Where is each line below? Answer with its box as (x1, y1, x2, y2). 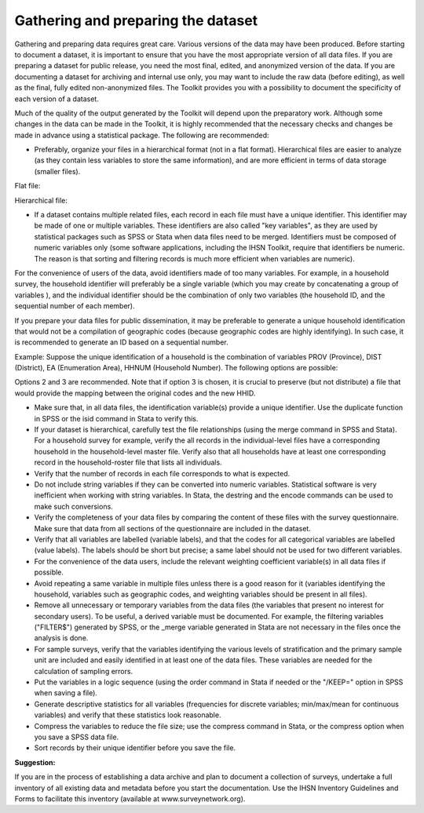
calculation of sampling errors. (34, 666, 133, 676)
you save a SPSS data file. (34, 732, 119, 742)
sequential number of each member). (14, 301, 135, 311)
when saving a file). (34, 688, 98, 698)
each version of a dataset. (14, 94, 100, 104)
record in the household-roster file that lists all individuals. (34, 458, 223, 467)
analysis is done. (34, 633, 89, 643)
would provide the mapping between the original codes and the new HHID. (14, 388, 256, 398)
